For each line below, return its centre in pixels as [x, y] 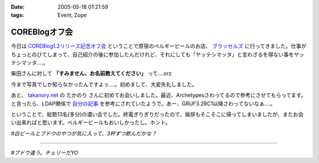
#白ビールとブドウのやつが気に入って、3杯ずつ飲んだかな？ [84, 133]
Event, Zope [72, 15]
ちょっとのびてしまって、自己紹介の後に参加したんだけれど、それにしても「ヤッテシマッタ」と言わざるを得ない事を [153, 54]
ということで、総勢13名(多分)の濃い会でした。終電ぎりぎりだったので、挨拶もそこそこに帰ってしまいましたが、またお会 [157, 115]
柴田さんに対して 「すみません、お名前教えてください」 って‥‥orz [91, 73]
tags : [17, 15]
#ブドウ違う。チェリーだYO [45, 153]
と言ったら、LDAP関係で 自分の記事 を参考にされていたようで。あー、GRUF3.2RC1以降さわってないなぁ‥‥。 [143, 103]
